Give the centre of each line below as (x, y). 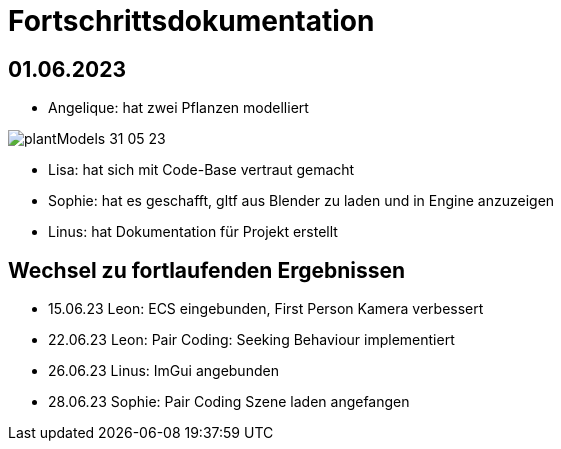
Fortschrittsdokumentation (191, 21)
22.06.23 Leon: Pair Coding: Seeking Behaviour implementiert (251, 340)
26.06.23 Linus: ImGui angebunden (163, 371)
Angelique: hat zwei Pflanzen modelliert (178, 108)
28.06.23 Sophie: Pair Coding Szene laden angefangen (229, 402)
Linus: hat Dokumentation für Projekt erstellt (193, 232)
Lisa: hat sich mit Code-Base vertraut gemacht (201, 170)
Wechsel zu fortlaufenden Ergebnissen (207, 270)
